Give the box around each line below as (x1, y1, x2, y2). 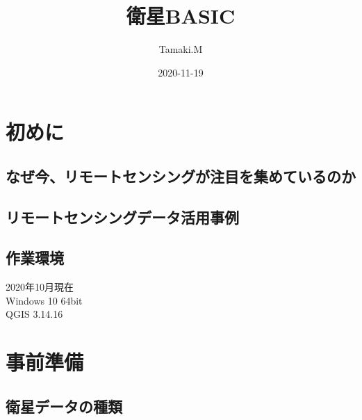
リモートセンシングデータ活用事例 (6, 206, 239, 227)
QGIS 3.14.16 (6, 307, 63, 321)
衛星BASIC (126, 1, 236, 30)
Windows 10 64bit (6, 293, 83, 307)
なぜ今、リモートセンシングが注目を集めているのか (6, 165, 356, 186)
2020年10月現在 (6, 280, 74, 294)
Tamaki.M (158, 42, 203, 56)
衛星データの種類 (6, 395, 122, 417)
